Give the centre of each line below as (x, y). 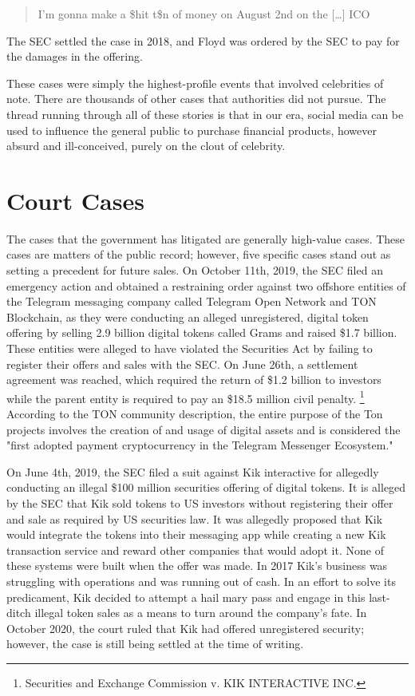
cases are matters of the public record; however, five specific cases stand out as (199, 254)
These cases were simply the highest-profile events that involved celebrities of (195, 83)
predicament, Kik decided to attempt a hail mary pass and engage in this (186, 597)
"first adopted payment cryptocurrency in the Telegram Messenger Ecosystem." (200, 445)
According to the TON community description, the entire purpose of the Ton (195, 414)
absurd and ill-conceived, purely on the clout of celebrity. (146, 146)
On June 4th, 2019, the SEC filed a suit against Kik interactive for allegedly (193, 471)
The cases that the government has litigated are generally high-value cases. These (206, 238)
